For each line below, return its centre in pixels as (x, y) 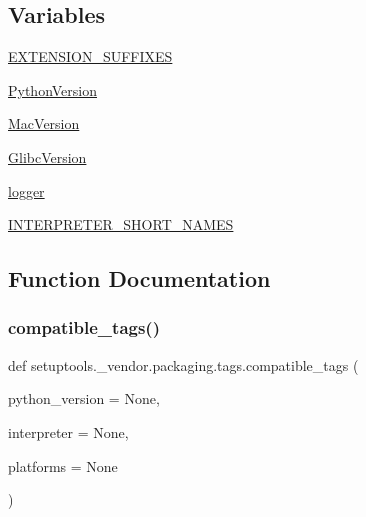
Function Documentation (139, 278)
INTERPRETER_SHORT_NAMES (121, 224)
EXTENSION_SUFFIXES (90, 56)
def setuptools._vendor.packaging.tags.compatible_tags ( (183, 364)
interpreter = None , (68, 431)
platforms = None (63, 465)
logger (26, 190)
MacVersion (44, 123)
